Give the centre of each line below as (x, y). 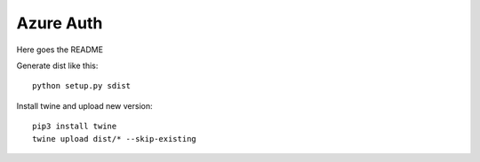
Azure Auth (60, 23)
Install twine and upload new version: (84, 105)
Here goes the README (60, 50)
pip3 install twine (75, 127)
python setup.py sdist (82, 86)
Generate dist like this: (57, 66)
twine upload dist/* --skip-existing (115, 139)
